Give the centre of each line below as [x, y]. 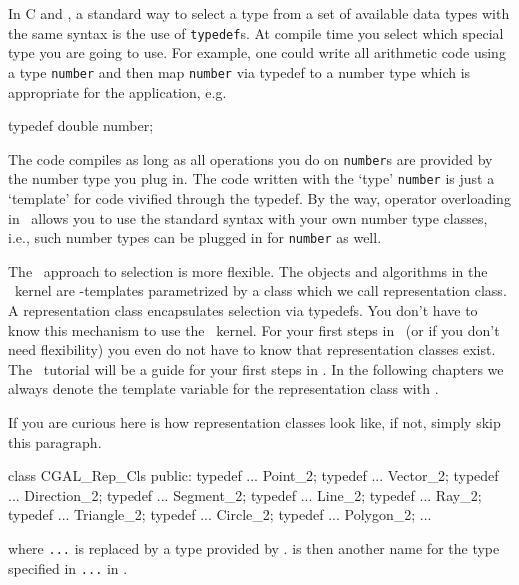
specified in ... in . [68, 567]
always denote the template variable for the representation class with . [223, 388]
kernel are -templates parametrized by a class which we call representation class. [260, 290]
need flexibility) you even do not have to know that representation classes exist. [252, 349]
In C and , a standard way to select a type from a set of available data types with [259, 13]
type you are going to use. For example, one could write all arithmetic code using [257, 52]
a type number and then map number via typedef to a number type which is [239, 71]
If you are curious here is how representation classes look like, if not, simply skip [254, 422]
